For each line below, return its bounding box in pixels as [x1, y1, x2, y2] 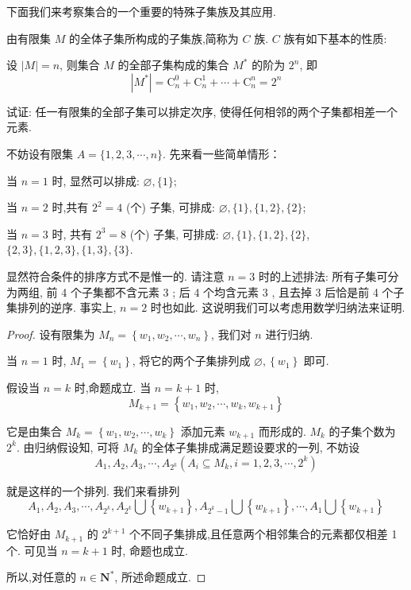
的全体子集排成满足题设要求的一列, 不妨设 [141, 438, 360, 455]
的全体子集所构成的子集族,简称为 [68, 29, 239, 46]
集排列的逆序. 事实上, [6, 299, 117, 316]
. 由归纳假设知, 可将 [16, 438, 119, 455]
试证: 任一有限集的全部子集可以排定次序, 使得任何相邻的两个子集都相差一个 [6, 103, 398, 119]
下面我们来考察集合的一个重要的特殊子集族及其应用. [6, 3, 276, 19]
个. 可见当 [6, 541, 58, 558]
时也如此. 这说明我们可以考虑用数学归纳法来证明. [150, 299, 405, 316]
